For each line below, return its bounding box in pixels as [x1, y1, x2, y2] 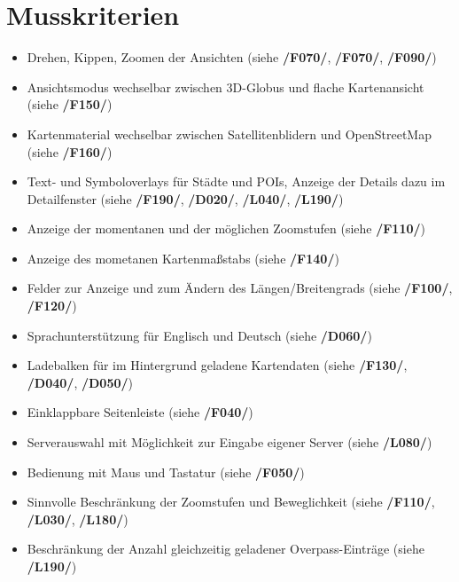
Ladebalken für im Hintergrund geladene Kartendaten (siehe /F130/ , [27, 356, 408, 374]
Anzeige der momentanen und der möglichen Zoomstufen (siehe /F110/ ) [27, 219, 426, 238]
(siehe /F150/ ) [27, 95, 113, 114]
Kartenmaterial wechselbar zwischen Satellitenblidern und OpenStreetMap [27, 124, 432, 143]
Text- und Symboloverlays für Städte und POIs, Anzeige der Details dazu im [27, 172, 446, 191]
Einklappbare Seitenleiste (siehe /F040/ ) [27, 403, 253, 421]
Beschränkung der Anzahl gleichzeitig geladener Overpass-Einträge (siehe [27, 539, 424, 558]
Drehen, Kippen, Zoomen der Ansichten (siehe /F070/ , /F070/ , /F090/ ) [27, 48, 437, 67]
